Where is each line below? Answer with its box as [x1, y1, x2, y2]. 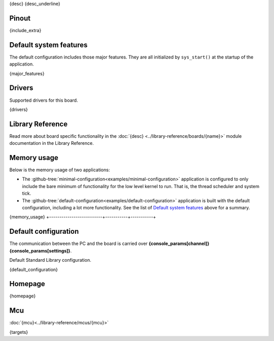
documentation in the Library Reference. [9, 140, 94, 146]
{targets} [9, 329, 28, 335]
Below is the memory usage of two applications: [9, 167, 110, 173]
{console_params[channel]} [149, 240, 210, 246]
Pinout [9, 14, 31, 22]
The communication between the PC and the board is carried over [9, 240, 148, 246]
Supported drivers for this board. [9, 97, 78, 103]
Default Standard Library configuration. [9, 257, 91, 263]
